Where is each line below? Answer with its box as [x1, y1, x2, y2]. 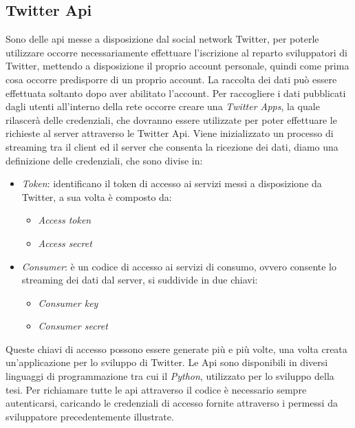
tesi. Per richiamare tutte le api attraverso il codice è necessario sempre [6, 382, 307, 396]
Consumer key [38, 295, 98, 310]
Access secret [38, 235, 92, 250]
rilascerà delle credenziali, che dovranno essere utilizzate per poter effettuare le [6, 112, 337, 127]
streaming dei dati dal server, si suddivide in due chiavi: [21, 272, 258, 287]
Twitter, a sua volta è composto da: [21, 189, 172, 204]
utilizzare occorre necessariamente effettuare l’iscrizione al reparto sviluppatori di [6, 45, 347, 59]
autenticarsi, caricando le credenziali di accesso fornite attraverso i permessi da [6, 396, 338, 410]
